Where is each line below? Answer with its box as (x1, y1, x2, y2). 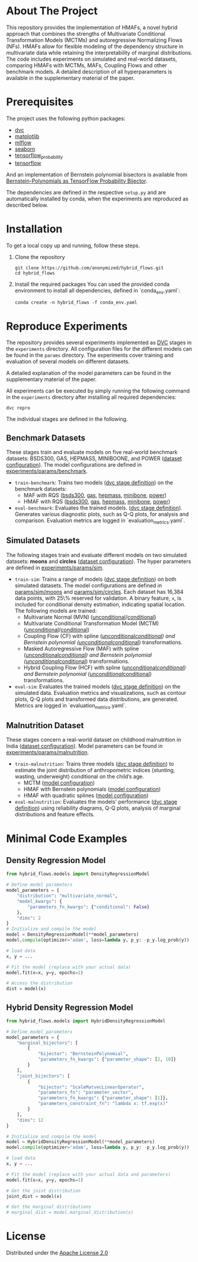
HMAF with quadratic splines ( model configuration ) (23, 792, 149, 799)
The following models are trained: (14, 607, 97, 614)
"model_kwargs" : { (17, 898, 62, 904)
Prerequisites (6, 95, 74, 109)
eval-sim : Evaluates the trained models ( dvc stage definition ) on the (14, 682, 181, 690)
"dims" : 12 (17, 1117, 44, 1123)
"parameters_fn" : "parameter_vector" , (37, 1090, 134, 1096)
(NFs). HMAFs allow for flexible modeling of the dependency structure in (6, 43, 184, 50)
